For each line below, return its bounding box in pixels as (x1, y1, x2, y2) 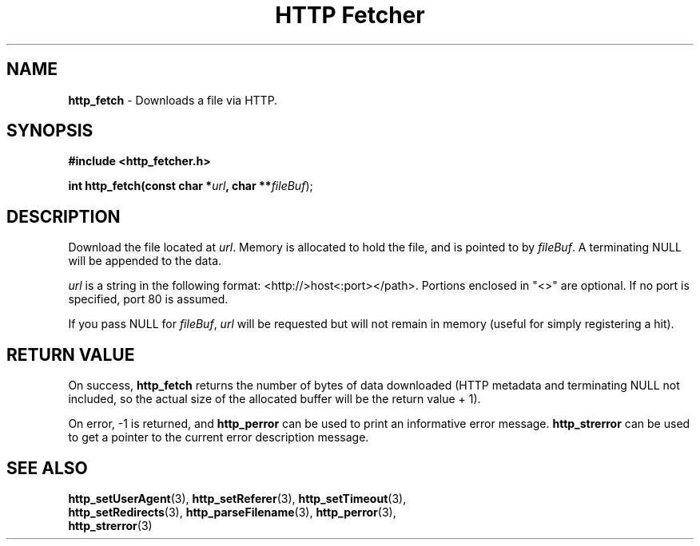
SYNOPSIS (6, 121, 93, 141)
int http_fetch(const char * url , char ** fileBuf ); (68, 179, 313, 193)
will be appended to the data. (68, 254, 222, 268)
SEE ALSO (6, 457, 88, 478)
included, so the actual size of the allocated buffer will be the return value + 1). (68, 392, 481, 406)
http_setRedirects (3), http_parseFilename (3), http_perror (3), (68, 504, 396, 519)
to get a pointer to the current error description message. (68, 430, 369, 445)
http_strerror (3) (68, 518, 153, 532)
